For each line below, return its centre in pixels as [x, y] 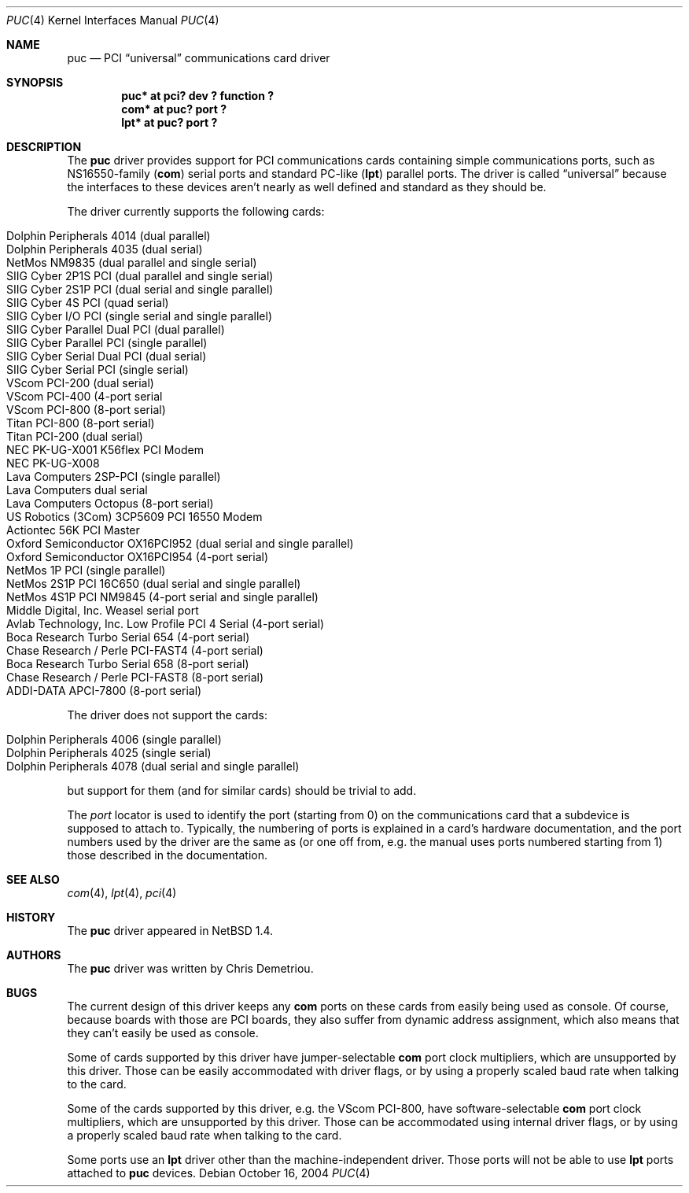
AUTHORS [34, 955]
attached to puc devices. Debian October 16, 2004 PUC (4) [219, 1173]
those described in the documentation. [167, 855]
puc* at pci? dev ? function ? [198, 96]
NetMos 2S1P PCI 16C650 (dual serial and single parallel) [154, 584]
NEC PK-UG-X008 [53, 463]
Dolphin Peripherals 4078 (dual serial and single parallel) [153, 766]
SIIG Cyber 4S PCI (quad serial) [88, 303]
